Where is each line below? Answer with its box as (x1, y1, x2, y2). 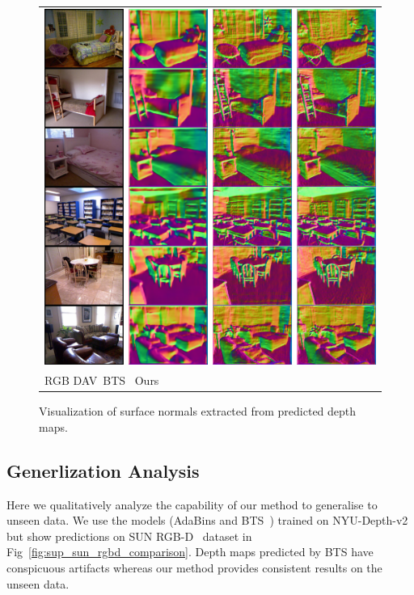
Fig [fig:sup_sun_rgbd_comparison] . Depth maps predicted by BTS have (6, 543, 374, 560)
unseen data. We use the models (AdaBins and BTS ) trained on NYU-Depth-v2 (6, 512, 408, 529)
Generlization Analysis (6, 458, 200, 483)
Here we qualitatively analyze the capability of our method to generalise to (6, 496, 378, 513)
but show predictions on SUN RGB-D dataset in (6, 527, 252, 544)
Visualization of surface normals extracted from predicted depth (39, 403, 357, 420)
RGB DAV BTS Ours (44, 372, 159, 389)
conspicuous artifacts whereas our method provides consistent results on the (6, 559, 382, 576)
